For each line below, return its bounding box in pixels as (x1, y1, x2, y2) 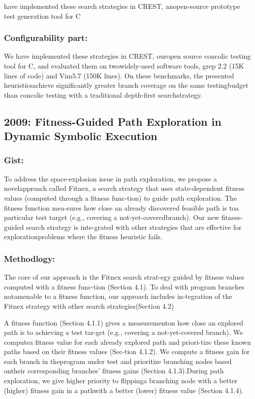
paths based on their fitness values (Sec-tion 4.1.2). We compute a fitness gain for (4, 346, 250, 357)
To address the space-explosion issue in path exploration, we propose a (4, 173, 217, 183)
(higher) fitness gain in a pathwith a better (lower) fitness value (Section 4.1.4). (4, 385, 244, 395)
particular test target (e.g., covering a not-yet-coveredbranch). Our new (4, 212, 220, 222)
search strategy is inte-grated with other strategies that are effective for (26, 221, 242, 232)
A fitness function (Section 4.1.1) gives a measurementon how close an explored (4, 317, 244, 327)
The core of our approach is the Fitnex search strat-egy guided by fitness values (4, 272, 245, 282)
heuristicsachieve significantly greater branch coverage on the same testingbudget (4, 80, 249, 90)
